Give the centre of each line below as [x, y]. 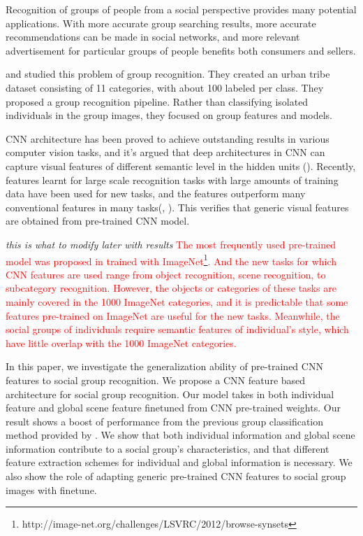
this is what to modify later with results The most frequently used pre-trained [171, 244]
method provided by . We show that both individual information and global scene [180, 435]
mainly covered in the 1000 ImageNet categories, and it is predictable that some [177, 301]
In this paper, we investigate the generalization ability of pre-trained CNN [164, 366]
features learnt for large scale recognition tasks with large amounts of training [172, 179]
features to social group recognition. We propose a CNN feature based [156, 380]
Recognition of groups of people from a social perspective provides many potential [181, 9]
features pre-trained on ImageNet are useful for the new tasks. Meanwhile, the [173, 315]
